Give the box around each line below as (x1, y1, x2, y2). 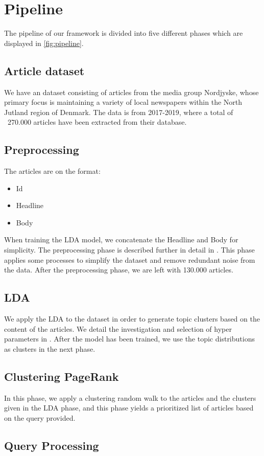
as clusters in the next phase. (4, 343, 95, 354)
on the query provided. (4, 412, 76, 423)
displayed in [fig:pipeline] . (4, 37, 84, 48)
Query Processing (4, 437, 99, 453)
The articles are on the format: (4, 166, 101, 176)
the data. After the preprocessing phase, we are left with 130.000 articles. (4, 264, 233, 275)
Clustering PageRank (4, 368, 119, 384)
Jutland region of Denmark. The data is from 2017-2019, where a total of (4, 106, 233, 117)
